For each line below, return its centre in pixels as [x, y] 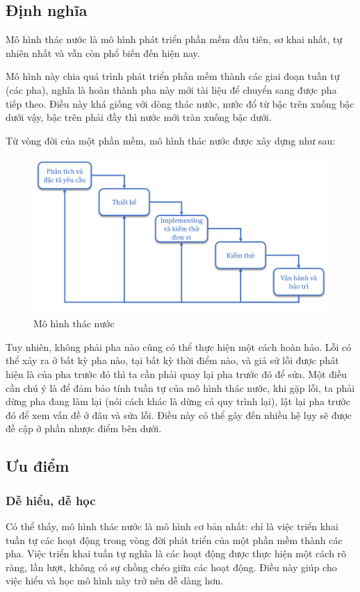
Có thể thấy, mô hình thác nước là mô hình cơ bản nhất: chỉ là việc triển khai [172, 526]
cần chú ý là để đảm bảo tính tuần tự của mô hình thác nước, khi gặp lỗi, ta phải [180, 387]
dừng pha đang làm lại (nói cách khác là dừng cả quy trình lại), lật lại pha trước [178, 401]
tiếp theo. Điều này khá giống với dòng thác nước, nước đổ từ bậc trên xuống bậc [180, 103]
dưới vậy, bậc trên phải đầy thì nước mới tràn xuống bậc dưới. [139, 117]
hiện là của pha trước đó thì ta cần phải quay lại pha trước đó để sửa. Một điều [176, 373]
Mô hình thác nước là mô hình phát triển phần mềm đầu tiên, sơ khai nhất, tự [174, 39]
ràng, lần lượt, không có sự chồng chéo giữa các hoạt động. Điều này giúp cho [171, 567]
